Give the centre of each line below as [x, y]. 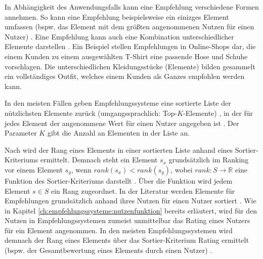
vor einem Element [34, 169]
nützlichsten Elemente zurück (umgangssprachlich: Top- [91, 113]
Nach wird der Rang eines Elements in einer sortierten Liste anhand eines [119, 149]
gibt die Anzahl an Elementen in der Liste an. [119, 133]
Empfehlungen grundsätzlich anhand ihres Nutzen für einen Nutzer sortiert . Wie [130, 201]
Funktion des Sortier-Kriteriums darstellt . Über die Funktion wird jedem [119, 180]
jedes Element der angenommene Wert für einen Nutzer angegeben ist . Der [122, 123]
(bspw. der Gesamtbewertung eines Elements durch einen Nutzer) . [108, 250]
